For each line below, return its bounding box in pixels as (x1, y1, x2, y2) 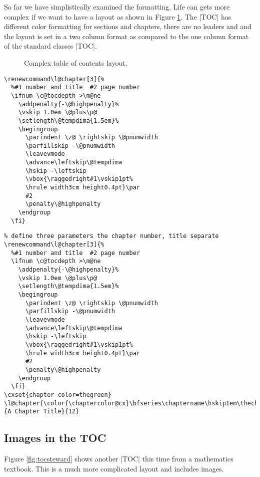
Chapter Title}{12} (14, 408, 79, 415)
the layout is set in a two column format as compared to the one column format (4, 31, 249, 41)
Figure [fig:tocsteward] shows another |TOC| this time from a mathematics (4, 453, 233, 464)
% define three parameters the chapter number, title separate (4, 232, 219, 240)
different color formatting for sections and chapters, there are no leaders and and (4, 21, 251, 32)
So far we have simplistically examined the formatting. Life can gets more (4, 2, 230, 12)
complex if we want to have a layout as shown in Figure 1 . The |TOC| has (4, 11, 231, 22)
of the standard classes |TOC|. (4, 41, 97, 51)
